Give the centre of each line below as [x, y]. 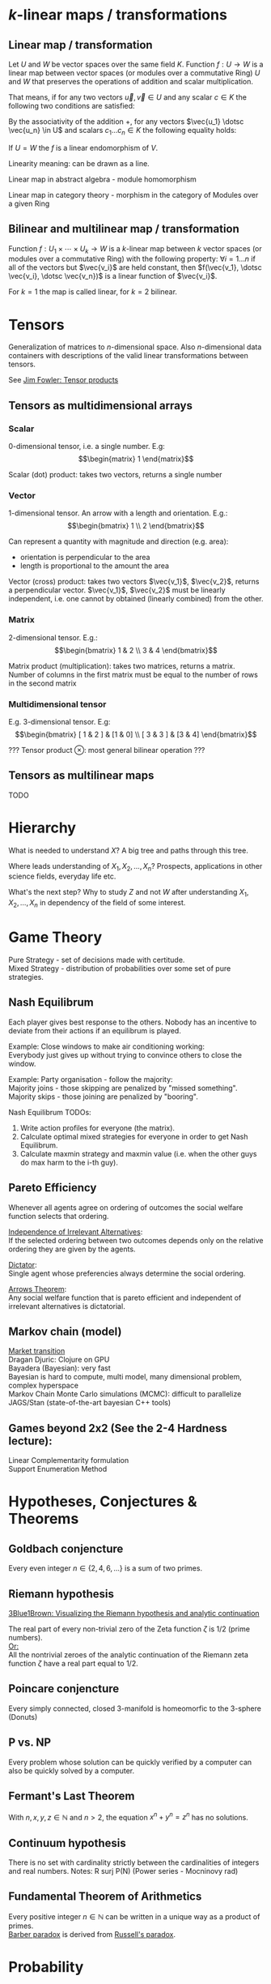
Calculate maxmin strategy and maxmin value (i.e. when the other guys [138, 1153]
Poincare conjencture [64, 1689]
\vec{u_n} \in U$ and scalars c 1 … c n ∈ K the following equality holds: [123, 131]
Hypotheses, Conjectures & [103, 1502]
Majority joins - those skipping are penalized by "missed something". [123, 1088]
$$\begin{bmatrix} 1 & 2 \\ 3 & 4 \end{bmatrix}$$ [136, 650]
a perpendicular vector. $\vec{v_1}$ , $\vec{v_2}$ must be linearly [117, 590]
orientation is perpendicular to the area [85, 558]
